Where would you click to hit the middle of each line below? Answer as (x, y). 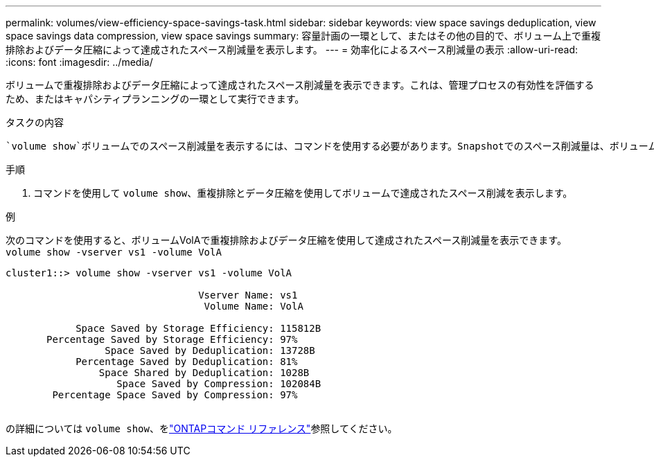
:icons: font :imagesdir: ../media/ (79, 62)
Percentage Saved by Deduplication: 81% (187, 362)
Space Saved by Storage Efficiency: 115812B (198, 328)
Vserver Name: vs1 (248, 295)
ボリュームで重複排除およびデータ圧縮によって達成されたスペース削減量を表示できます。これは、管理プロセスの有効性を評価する (300, 85)
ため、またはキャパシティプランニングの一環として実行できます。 (155, 99)
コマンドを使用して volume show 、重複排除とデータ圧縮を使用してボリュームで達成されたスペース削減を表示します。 (303, 193)
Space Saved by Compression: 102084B (219, 384)
